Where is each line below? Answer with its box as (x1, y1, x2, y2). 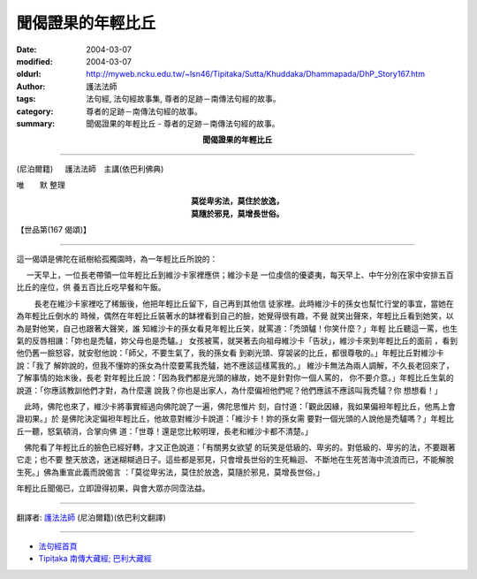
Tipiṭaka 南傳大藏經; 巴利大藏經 (38, 553, 152, 564)
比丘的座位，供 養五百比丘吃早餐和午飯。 (16, 282, 166, 293)
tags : (16, 94, 36, 104)
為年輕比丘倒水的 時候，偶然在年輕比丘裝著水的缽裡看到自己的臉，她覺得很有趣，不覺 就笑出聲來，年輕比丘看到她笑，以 (16, 310, 454, 322)
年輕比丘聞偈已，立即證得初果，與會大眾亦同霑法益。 (16, 483, 210, 494)
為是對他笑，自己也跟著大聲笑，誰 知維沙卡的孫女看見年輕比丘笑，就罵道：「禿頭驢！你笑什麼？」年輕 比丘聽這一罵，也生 (16, 323, 458, 333)
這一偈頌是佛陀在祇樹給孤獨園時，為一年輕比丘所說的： (16, 253, 218, 264)
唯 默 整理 (16, 179, 65, 190)
